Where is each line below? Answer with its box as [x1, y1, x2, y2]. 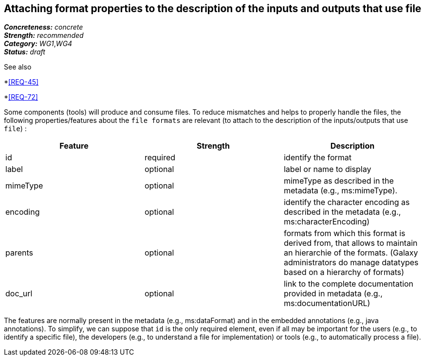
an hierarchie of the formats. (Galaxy [283, 248, 418, 258]
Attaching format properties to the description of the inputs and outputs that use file [4, 2, 422, 15]
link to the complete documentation [283, 279, 414, 289]
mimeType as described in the [283, 176, 394, 186]
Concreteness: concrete [4, 23, 83, 32]
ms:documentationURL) [283, 298, 370, 309]
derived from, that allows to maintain [283, 238, 418, 248]
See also [4, 63, 32, 71]
